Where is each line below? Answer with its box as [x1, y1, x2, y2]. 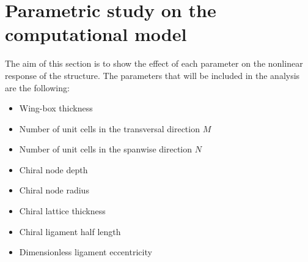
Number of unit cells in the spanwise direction [19, 143, 193, 155]
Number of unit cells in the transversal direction [19, 122, 200, 135]
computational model [5, 21, 187, 47]
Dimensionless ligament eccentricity [19, 245, 152, 258]
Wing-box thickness [19, 102, 93, 114]
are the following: [5, 81, 70, 94]
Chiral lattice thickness [19, 204, 106, 217]
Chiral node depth [19, 163, 88, 176]
